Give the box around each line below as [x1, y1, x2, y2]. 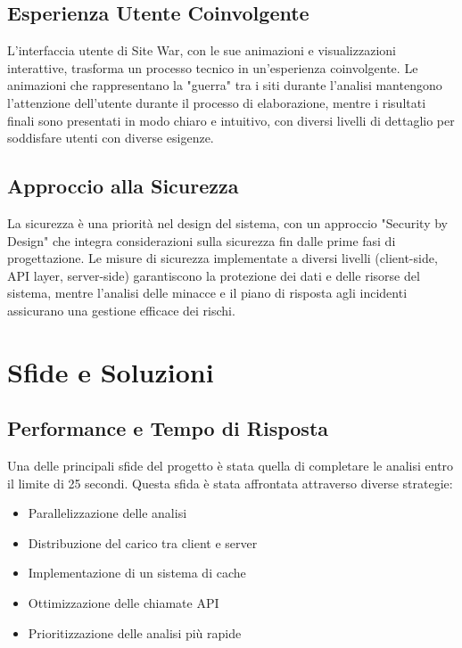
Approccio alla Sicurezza [7, 172, 239, 200]
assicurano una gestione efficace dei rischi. [7, 300, 235, 319]
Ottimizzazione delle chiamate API [28, 594, 219, 612]
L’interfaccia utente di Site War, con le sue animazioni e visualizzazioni [7, 41, 396, 60]
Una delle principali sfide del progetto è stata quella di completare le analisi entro [7, 456, 454, 475]
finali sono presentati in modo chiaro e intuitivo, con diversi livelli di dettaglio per [7, 111, 455, 129]
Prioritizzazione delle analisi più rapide [28, 623, 242, 642]
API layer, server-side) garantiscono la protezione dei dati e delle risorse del [7, 266, 420, 284]
